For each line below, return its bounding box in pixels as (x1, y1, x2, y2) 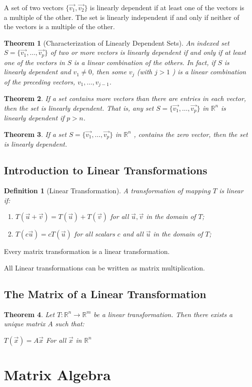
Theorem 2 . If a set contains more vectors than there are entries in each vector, (4, 93, 246, 103)
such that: (55, 319, 85, 329)
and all (123, 229, 144, 239)
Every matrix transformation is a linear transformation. (4, 246, 170, 256)
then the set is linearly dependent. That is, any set (4, 102, 154, 113)
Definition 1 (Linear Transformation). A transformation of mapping (4, 185, 211, 196)
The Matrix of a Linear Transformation (4, 286, 206, 301)
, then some (91, 67, 126, 77)
